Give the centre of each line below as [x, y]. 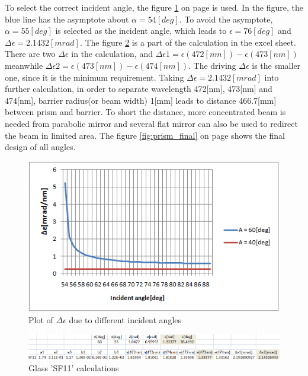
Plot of [41, 320]
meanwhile [24, 65]
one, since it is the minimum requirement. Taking [94, 77]
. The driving [212, 65]
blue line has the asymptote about [67, 19]
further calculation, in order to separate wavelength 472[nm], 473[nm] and [139, 89]
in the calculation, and [112, 54]
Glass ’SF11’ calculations [74, 368]
